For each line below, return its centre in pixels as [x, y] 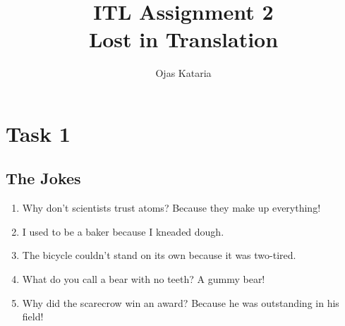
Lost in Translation [183, 39]
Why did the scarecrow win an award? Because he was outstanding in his [181, 302]
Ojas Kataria [183, 73]
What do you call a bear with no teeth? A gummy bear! [144, 279]
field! [33, 316]
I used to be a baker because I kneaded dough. [123, 231]
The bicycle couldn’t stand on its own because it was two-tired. [159, 255]
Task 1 [38, 133]
